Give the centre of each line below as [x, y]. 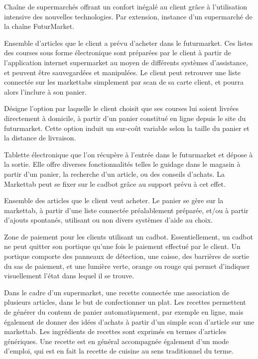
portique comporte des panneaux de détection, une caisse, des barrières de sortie [127, 256]
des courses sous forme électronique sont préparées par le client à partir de [118, 53]
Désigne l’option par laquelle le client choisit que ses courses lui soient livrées [122, 108]
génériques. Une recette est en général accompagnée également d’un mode [117, 341]
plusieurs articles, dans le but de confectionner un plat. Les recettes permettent [125, 302]
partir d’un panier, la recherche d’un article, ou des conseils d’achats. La [114, 174]
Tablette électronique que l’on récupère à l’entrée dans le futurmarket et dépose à [129, 154]
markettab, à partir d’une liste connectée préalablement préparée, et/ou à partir [126, 210]
